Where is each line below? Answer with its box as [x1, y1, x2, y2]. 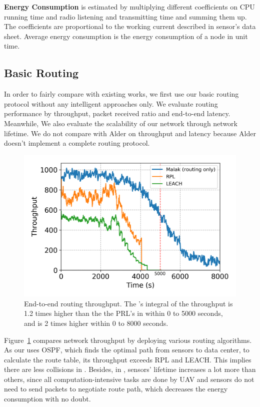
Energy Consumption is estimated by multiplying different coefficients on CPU [4, 2, 255, 12]
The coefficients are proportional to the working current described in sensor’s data [4, 21, 256, 32]
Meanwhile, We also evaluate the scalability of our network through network [4, 118, 237, 128]
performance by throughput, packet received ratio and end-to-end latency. [4, 108, 230, 119]
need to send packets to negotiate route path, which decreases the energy [4, 383, 228, 394]
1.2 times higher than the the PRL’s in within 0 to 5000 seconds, [24, 308, 223, 318]
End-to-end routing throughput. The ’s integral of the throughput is [24, 298, 233, 308]
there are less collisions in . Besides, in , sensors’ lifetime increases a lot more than [4, 364, 256, 374]
